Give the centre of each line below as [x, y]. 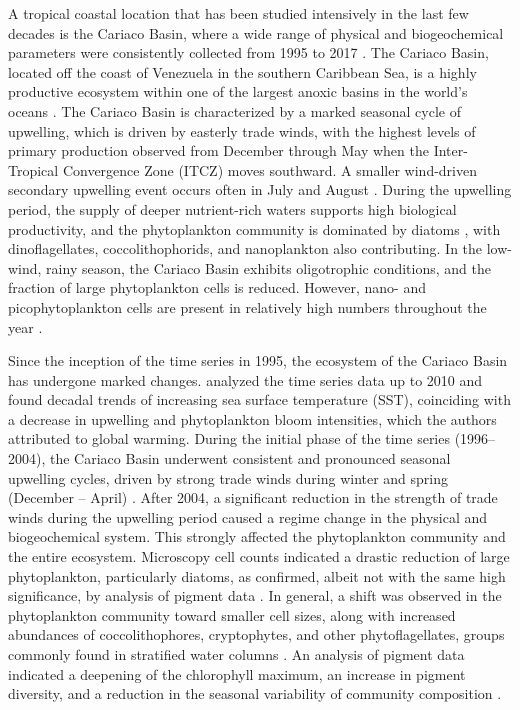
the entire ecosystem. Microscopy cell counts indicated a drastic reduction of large [259, 556]
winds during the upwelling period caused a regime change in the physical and [248, 516]
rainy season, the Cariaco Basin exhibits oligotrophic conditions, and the [268, 267]
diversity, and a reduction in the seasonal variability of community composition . [255, 693]
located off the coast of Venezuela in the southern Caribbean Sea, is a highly [242, 71]
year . [25, 326]
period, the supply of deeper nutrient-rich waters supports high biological [232, 208]
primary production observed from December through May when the [218, 150]
